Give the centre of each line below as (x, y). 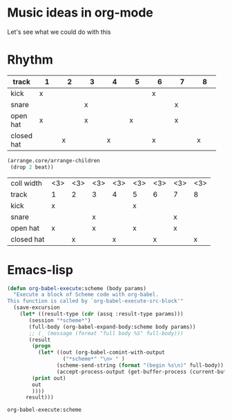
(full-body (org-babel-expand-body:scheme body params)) (112, 327)
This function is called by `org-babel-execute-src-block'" (96, 301)
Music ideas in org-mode (80, 13)
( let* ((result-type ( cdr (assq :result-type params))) (102, 314)
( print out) (49, 378)
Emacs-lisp (40, 270)
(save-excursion (37, 308)
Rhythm (30, 60)
